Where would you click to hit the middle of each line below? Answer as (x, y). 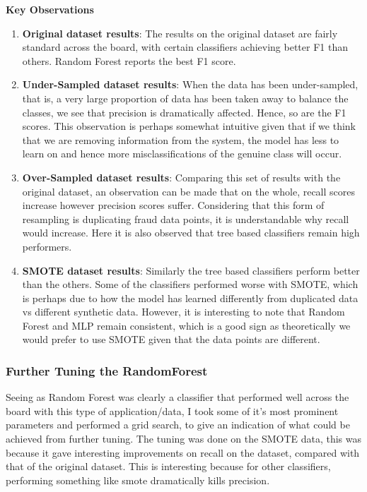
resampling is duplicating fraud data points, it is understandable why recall (186, 218)
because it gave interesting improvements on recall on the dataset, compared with (183, 452)
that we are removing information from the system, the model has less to (181, 139)
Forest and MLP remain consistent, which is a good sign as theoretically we (186, 325)
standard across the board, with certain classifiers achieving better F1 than (185, 47)
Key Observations (50, 9)
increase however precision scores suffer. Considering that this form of (173, 205)
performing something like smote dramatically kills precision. (138, 480)
